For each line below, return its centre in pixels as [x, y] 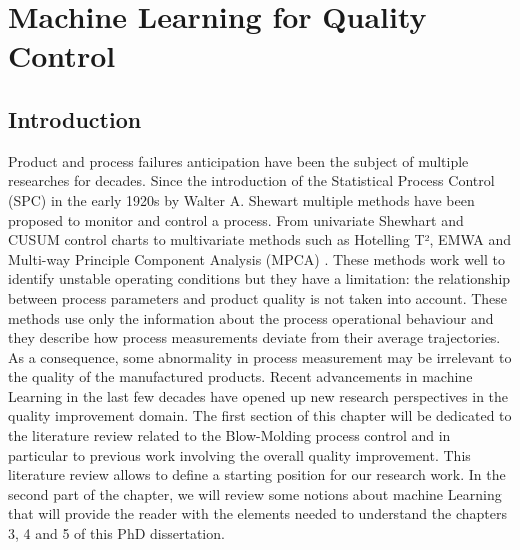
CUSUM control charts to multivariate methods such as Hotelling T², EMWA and [260, 239]
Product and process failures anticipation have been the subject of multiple [238, 160]
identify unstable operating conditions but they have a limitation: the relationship [259, 278]
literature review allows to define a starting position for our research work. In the [257, 474]
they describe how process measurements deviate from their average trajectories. [254, 337]
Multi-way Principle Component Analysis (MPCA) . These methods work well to [256, 258]
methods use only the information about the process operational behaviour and [251, 317]
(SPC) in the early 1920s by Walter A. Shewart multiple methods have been [241, 199]
